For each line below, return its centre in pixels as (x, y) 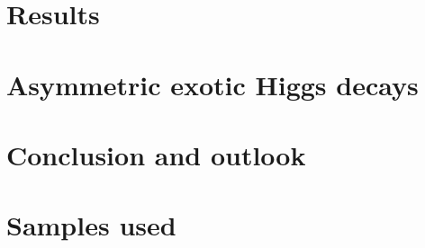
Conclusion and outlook (156, 154)
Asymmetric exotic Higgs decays (212, 84)
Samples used (91, 225)
